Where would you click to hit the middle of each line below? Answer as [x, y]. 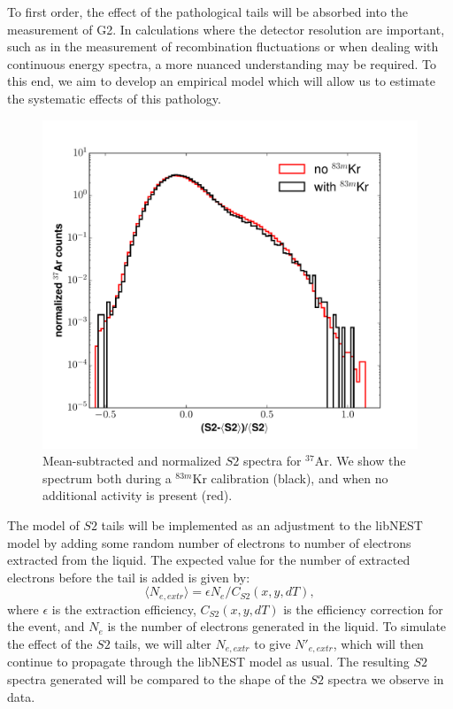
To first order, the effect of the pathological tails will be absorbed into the [208, 12]
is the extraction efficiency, [124, 609]
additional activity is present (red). [138, 495]
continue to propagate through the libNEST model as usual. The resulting [208, 662]
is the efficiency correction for [363, 609]
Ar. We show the [360, 461]
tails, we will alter [163, 643]
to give [273, 643]
